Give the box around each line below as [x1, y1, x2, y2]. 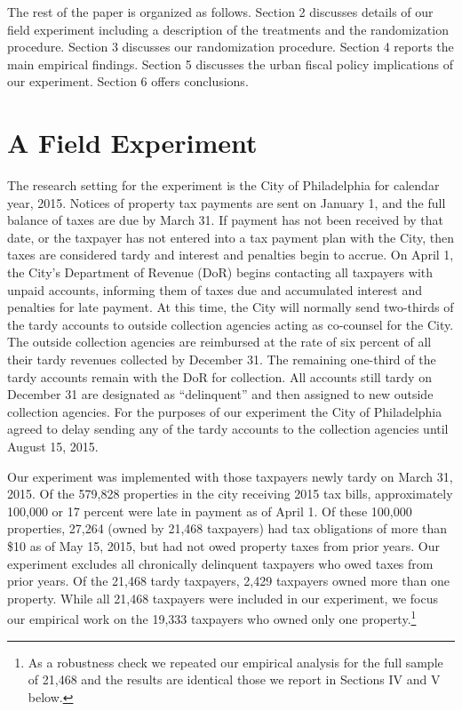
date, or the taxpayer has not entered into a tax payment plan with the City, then [7, 228, 455, 246]
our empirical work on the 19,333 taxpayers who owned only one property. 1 [7, 607, 417, 627]
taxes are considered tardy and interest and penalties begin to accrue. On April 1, [7, 245, 454, 264]
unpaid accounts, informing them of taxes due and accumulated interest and [7, 280, 422, 299]
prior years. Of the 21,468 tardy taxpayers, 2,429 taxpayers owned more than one [7, 571, 450, 590]
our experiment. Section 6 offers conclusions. [7, 72, 249, 91]
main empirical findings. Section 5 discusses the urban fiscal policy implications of [7, 54, 453, 73]
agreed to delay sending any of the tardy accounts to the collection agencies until [7, 419, 449, 438]
